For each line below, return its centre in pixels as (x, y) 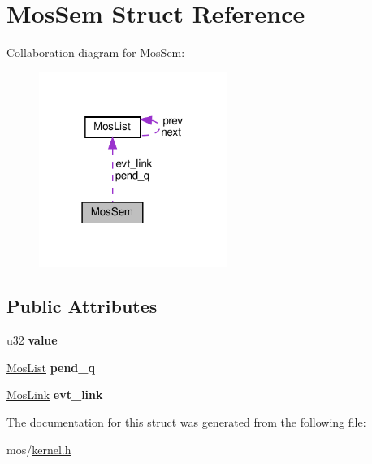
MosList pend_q (51, 367)
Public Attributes (82, 306)
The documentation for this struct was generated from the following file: (186, 421)
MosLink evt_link (55, 395)
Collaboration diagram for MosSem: (96, 52)
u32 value (32, 340)
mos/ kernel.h (39, 449)
